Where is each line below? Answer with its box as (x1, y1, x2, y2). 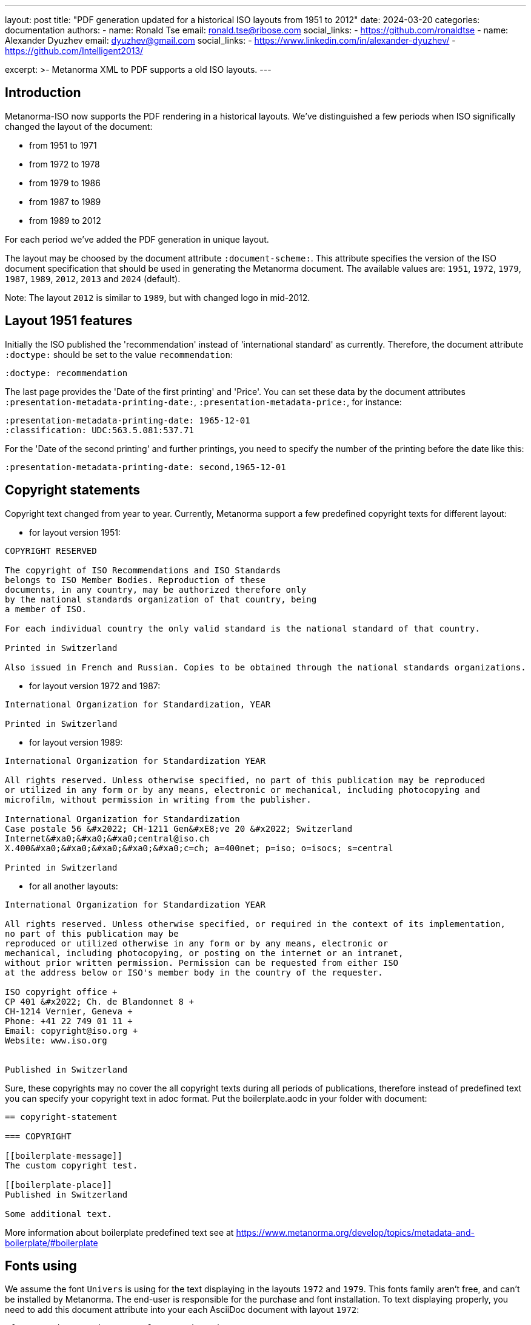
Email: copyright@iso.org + (5, 1025, 138, 1036)
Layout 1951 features (5, 313, 133, 329)
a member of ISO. (5, 604, 87, 614)
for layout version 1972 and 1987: (29, 680, 161, 691)
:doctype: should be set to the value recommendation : (5, 349, 233, 360)
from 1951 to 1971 (29, 140, 97, 150)
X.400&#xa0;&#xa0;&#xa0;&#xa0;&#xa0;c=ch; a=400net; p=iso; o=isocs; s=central (5, 843, 393, 853)
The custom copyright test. (5, 1160, 138, 1170)
